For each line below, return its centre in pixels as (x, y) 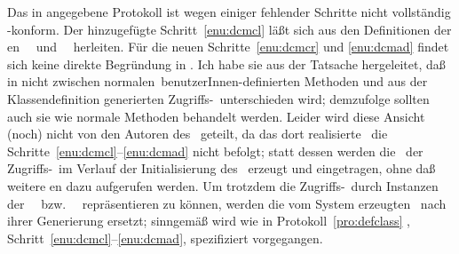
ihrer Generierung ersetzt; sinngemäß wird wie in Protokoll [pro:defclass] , (209, 221)
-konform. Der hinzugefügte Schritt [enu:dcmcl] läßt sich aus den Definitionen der (229, 29)
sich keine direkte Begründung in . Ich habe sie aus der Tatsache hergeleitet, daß (226, 63)
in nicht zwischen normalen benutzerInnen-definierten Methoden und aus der (218, 81)
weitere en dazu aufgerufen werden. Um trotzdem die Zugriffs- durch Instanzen (223, 185)
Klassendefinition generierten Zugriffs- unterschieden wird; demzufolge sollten (218, 98)
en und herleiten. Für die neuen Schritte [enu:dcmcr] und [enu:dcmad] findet (228, 47)
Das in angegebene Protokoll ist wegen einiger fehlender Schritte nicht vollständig (229, 12)
